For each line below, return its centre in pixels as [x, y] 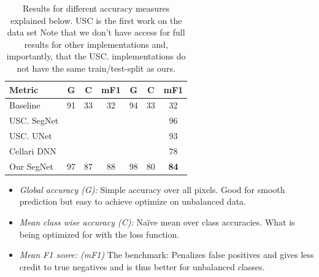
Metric [24, 89]
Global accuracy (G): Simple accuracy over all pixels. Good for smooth [152, 189]
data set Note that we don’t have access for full [96, 32]
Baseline [25, 105]
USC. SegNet [34, 120]
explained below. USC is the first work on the [96, 20]
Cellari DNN [33, 150]
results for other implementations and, [96, 44]
